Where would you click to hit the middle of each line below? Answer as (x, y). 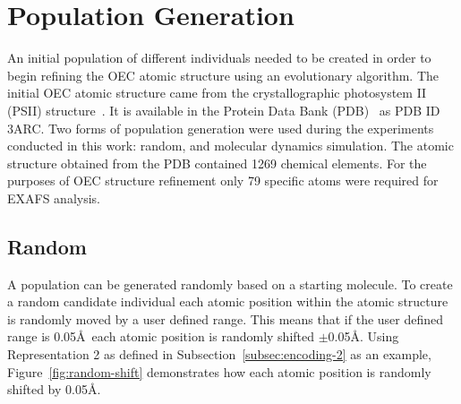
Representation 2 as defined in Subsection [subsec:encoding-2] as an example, (219, 354)
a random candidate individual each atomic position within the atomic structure (228, 301)
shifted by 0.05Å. (54, 389)
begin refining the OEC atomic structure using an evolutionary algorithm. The (223, 75)
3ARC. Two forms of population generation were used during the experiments (221, 128)
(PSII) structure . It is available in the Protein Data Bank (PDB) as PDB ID (224, 110)
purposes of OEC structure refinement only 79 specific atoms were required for (223, 181)
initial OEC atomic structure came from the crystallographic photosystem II (217, 93)
